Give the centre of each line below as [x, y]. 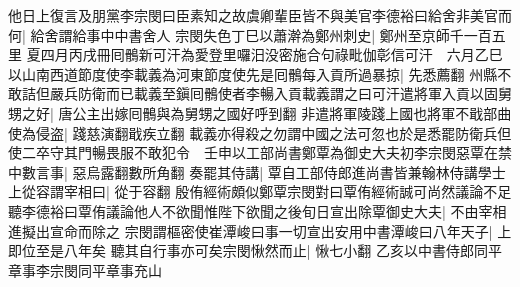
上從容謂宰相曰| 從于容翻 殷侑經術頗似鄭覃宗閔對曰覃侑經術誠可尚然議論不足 [260, 191]
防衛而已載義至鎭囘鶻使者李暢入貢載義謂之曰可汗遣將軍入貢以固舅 [294, 93]
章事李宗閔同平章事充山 [85, 269]
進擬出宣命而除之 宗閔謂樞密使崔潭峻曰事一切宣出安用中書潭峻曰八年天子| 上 [260, 230]
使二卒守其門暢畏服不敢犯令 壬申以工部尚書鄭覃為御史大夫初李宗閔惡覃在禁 [260, 152]
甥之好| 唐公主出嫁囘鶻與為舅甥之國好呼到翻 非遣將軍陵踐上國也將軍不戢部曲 [260, 112]
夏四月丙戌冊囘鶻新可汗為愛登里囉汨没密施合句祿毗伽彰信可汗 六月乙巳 [264, 54]
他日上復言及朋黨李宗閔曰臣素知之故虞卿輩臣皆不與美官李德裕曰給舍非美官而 [260, 15]
